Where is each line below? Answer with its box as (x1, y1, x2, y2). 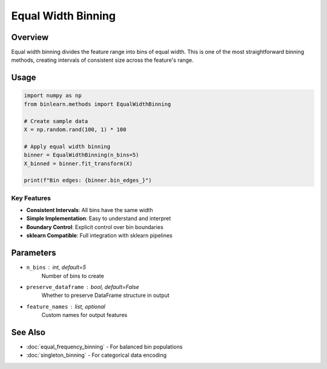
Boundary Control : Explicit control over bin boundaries (26, 223, 163, 230)
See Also (11, 327, 45, 337)
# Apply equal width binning (24, 143, 111, 150)
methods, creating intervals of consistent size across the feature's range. (11, 56, 194, 64)
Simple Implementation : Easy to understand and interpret (26, 215, 171, 222)
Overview (11, 32, 49, 42)
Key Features (11, 194, 51, 202)
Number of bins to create (41, 272, 104, 279)
